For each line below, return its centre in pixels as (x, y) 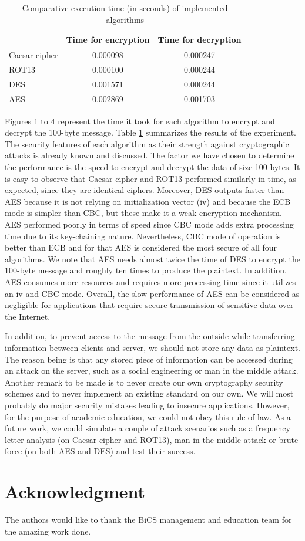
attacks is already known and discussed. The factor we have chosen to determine (150, 155)
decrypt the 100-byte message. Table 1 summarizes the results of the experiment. (150, 132)
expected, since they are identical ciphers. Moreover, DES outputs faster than (145, 190)
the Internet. (28, 316)
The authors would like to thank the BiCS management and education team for (148, 519)
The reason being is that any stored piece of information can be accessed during (149, 359)
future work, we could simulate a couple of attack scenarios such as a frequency (148, 428)
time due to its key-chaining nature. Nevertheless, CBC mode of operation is (143, 236)
